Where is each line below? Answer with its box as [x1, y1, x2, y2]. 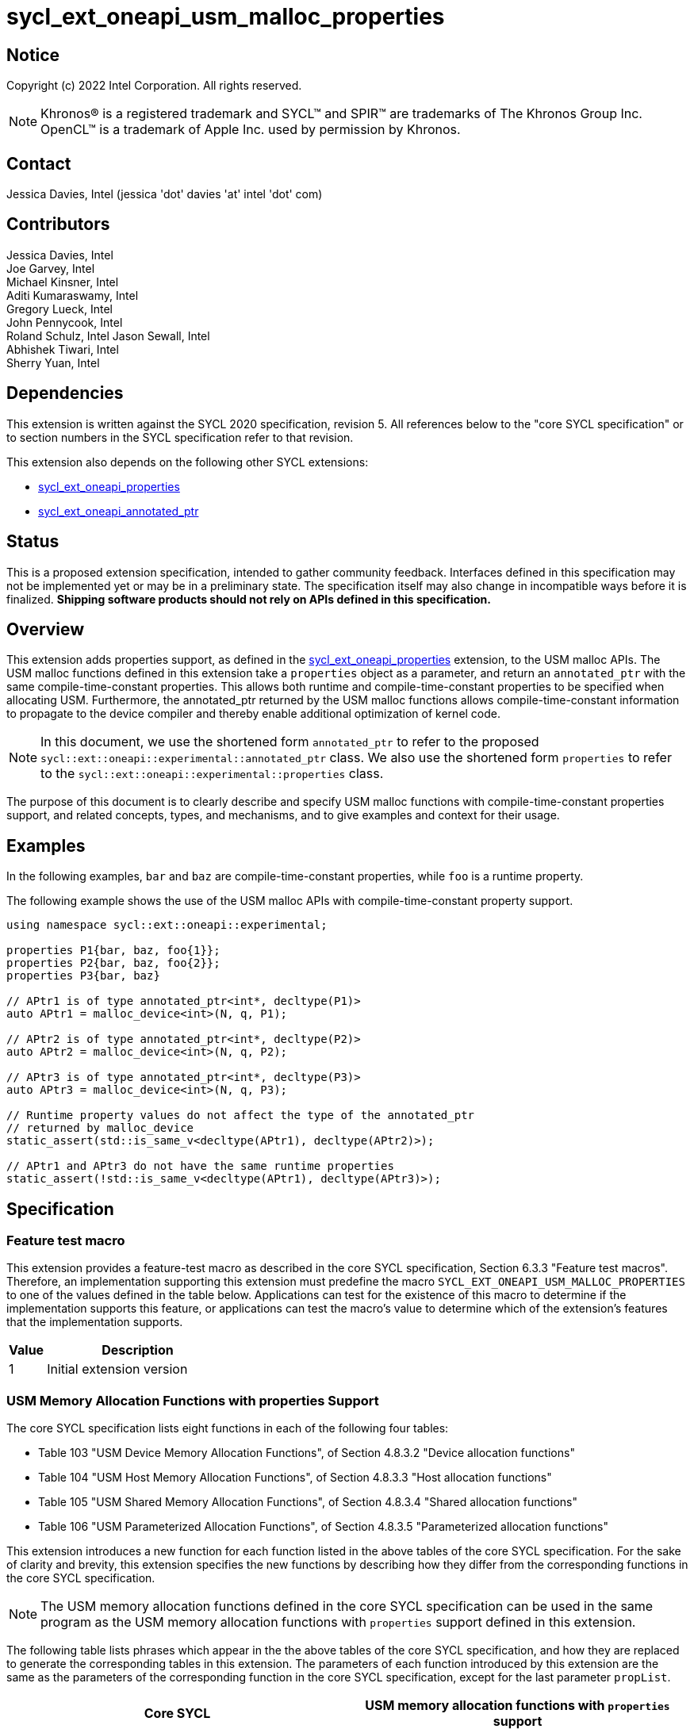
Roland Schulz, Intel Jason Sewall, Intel [6, 328, 210, 343]
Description [102, 1342, 174, 1359]
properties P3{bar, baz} [6, 969, 160, 983]
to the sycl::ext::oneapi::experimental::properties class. [40, 765, 384, 782]
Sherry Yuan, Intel [6, 355, 100, 370]
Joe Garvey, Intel [6, 261, 95, 275]
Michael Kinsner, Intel [6, 274, 119, 289]
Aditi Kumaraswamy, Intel [6, 288, 139, 302]
